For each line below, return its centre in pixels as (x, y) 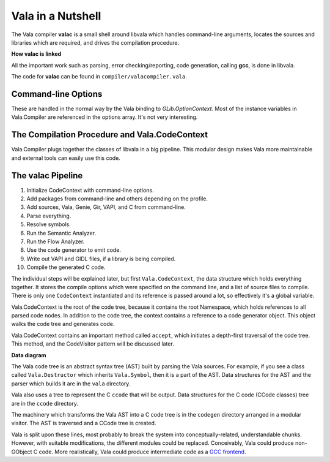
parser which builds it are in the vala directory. (71, 384)
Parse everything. (49, 216)
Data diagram (29, 355)
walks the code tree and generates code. (63, 324)
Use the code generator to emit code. (74, 250)
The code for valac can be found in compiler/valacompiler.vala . (99, 77)
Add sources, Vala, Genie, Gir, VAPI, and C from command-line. (106, 207)
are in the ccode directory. (45, 403)
